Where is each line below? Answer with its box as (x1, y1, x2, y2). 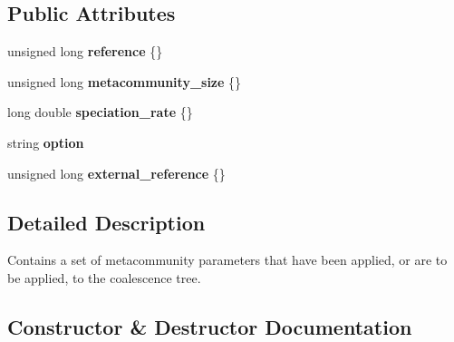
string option (7, 132, 84, 151)
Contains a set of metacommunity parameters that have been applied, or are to (7, 250, 448, 269)
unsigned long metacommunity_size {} (7, 72, 242, 91)
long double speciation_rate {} (7, 103, 193, 122)
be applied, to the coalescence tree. (7, 268, 201, 287)
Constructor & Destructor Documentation (7, 312, 412, 340)
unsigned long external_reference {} (7, 163, 226, 182)
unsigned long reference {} (7, 42, 163, 61)
